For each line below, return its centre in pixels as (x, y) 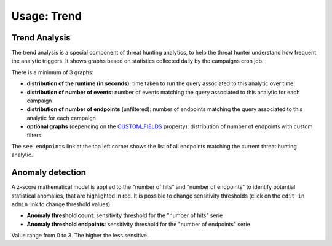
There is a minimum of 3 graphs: (53, 72)
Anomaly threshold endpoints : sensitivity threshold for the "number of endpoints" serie (138, 224)
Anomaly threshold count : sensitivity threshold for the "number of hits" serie (125, 215)
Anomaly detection (49, 173)
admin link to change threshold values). (61, 204)
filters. (35, 135)
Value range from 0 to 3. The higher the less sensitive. (80, 236)
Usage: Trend (47, 16)
